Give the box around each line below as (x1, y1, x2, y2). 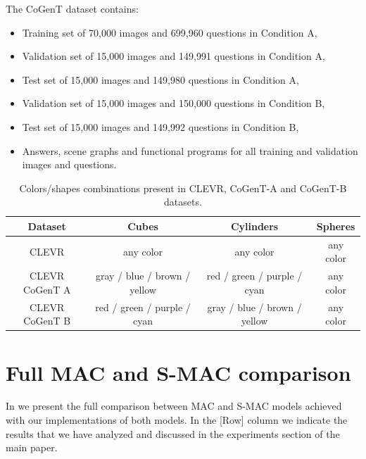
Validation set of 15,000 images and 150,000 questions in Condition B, (22, 96, 325, 111)
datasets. (164, 194, 202, 209)
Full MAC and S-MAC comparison (6, 358, 351, 386)
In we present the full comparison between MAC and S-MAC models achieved (6, 398, 342, 413)
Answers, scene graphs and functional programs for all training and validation (22, 143, 358, 158)
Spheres (316, 218, 355, 233)
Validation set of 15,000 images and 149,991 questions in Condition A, (22, 49, 325, 63)
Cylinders (230, 218, 279, 233)
